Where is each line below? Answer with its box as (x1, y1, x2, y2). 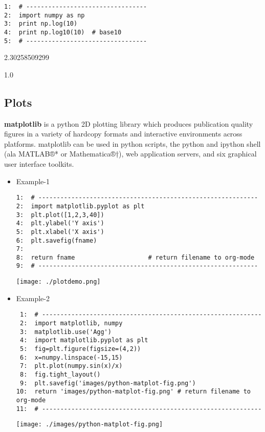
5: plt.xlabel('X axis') (16, 228, 104, 235)
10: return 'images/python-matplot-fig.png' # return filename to (16, 388, 251, 396)
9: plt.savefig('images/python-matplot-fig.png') (19, 379, 196, 387)
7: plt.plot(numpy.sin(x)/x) (19, 362, 123, 370)
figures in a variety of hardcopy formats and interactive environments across (4, 128, 242, 139)
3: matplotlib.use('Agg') (19, 328, 112, 336)
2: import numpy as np (4, 11, 85, 19)
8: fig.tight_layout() (19, 370, 101, 378)
